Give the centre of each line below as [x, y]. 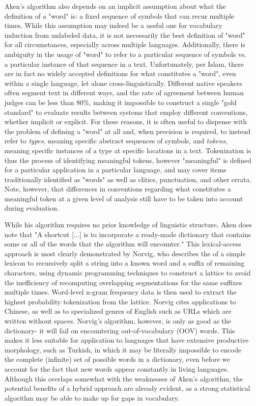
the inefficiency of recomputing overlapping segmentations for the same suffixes [123, 282]
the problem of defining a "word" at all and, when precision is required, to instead [128, 131]
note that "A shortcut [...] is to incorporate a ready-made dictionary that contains [128, 234]
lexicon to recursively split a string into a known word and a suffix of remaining [125, 263]
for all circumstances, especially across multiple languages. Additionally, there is [125, 44]
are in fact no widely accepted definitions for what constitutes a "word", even [120, 73]
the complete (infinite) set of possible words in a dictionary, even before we [117, 359]
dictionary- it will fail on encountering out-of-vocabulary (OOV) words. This [120, 330]
